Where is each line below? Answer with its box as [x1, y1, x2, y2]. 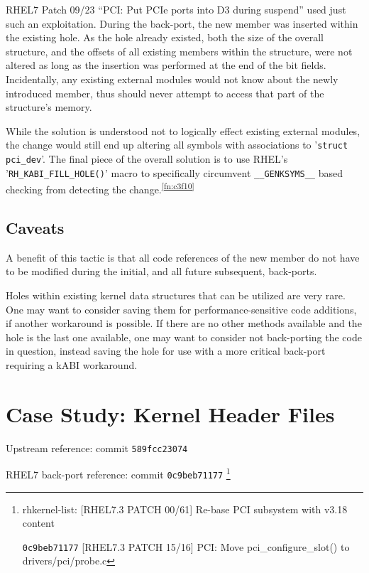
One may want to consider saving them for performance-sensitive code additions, [6, 301, 357, 316]
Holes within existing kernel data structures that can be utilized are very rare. [6, 287, 346, 302]
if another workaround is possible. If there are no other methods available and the [6, 316, 362, 331]
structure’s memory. [6, 100, 92, 114]
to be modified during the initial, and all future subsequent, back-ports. [6, 264, 317, 279]
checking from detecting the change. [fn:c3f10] [6, 180, 194, 196]
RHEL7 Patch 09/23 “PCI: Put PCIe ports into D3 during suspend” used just [6, 2, 346, 16]
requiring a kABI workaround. [6, 357, 138, 372]
